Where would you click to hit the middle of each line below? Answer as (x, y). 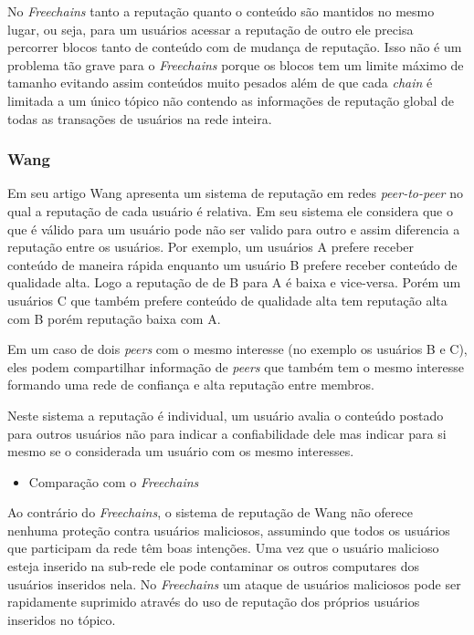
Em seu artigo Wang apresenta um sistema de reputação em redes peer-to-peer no (235, 193)
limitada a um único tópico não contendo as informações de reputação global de (231, 100)
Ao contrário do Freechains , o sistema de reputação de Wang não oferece (210, 512)
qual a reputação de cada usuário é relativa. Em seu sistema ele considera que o (230, 210)
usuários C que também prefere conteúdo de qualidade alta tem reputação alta (227, 300)
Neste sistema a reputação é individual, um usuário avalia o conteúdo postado (226, 415)
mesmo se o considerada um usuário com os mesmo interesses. (181, 451)
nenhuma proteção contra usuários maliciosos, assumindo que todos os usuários (229, 530)
